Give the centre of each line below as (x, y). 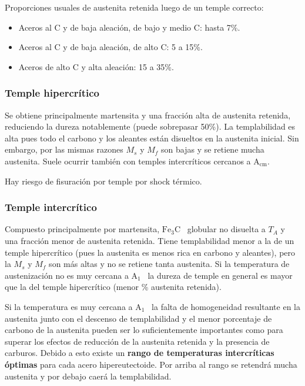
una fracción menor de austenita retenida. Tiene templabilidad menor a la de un (150, 240)
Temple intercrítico (51, 207)
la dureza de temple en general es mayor (220, 275)
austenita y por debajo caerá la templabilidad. (88, 376)
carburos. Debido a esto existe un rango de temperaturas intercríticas (140, 353)
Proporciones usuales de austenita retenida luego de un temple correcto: (134, 7)
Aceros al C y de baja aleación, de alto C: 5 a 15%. (110, 47)
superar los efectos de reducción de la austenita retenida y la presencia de (137, 341)
